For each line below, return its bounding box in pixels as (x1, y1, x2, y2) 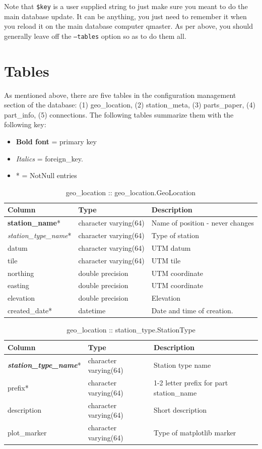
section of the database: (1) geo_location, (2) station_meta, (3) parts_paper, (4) (4, 99, 255, 110)
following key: (4, 119, 46, 130)
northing (8, 267, 34, 278)
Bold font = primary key (16, 136, 97, 146)
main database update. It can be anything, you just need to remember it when (4, 11, 247, 21)
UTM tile (151, 255, 181, 265)
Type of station (151, 230, 199, 241)
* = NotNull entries (16, 170, 77, 181)
